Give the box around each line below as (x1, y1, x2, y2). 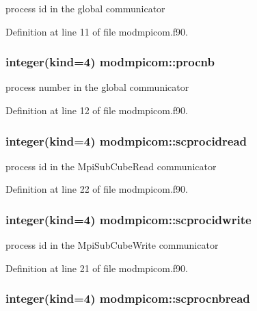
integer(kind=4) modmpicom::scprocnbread (5, 290, 250, 307)
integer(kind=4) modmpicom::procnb (5, 53, 215, 70)
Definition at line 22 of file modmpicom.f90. (5, 182, 188, 196)
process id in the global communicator (5, 1, 165, 15)
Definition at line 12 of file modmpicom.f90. (5, 103, 188, 117)
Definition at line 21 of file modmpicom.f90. (5, 260, 188, 275)
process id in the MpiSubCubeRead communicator (5, 159, 217, 173)
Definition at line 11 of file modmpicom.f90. (5, 24, 188, 38)
